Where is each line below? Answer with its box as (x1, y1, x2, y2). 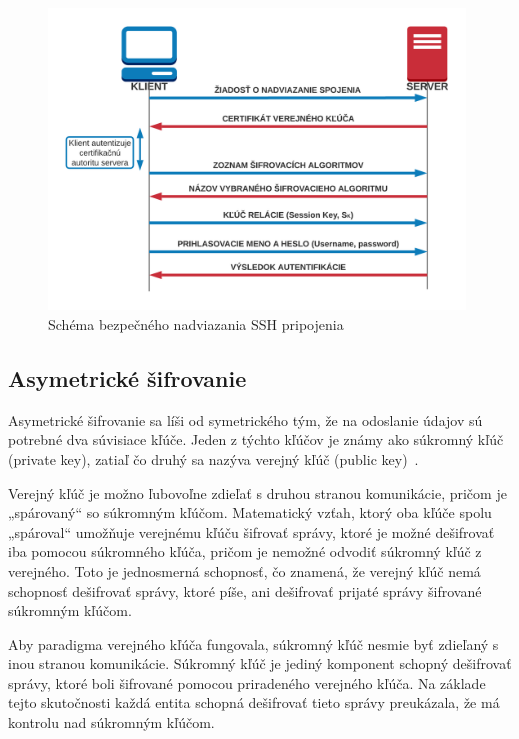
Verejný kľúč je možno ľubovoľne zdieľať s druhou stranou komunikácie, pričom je (8, 482, 507, 503)
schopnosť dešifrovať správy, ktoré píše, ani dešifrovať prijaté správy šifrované (8, 580, 482, 601)
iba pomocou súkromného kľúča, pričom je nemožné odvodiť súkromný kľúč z (8, 541, 482, 562)
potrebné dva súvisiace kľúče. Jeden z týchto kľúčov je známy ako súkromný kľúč (8, 429, 504, 450)
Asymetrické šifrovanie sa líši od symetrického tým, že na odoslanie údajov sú (8, 409, 483, 430)
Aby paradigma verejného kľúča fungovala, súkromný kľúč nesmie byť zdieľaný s (8, 633, 499, 654)
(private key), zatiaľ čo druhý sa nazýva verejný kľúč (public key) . (8, 448, 419, 469)
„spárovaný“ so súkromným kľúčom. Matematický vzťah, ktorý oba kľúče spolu (8, 502, 492, 523)
